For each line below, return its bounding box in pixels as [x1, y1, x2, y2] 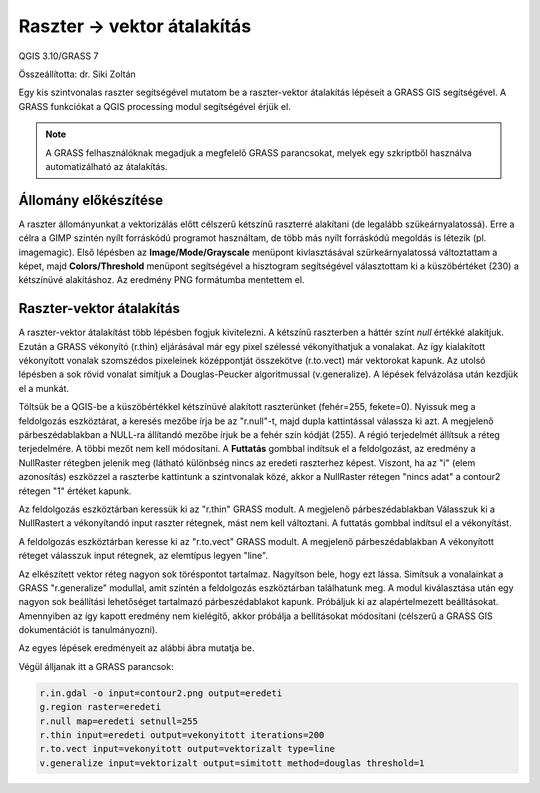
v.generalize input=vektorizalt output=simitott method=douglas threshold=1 [39, 757, 425, 769]
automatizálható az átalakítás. [45, 160, 169, 172]
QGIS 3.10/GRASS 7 [18, 50, 99, 62]
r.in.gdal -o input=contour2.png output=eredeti [39, 687, 283, 699]
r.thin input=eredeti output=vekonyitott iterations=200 [39, 730, 325, 741]
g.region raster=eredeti [39, 701, 162, 713]
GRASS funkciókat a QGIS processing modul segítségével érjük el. [18, 100, 292, 112]
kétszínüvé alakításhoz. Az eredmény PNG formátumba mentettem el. [18, 274, 305, 286]
